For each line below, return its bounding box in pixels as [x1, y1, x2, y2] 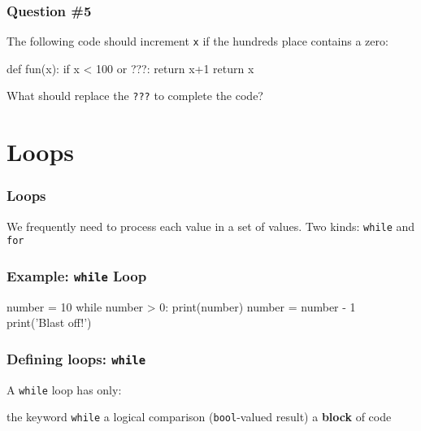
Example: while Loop [7, 265, 147, 285]
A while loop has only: [7, 381, 122, 398]
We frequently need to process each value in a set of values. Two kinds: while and [7, 217, 415, 234]
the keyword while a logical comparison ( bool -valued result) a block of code [7, 408, 392, 425]
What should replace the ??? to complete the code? [7, 87, 263, 104]
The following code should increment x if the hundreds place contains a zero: [7, 33, 388, 50]
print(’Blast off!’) [7, 314, 92, 331]
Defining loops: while [7, 348, 146, 368]
